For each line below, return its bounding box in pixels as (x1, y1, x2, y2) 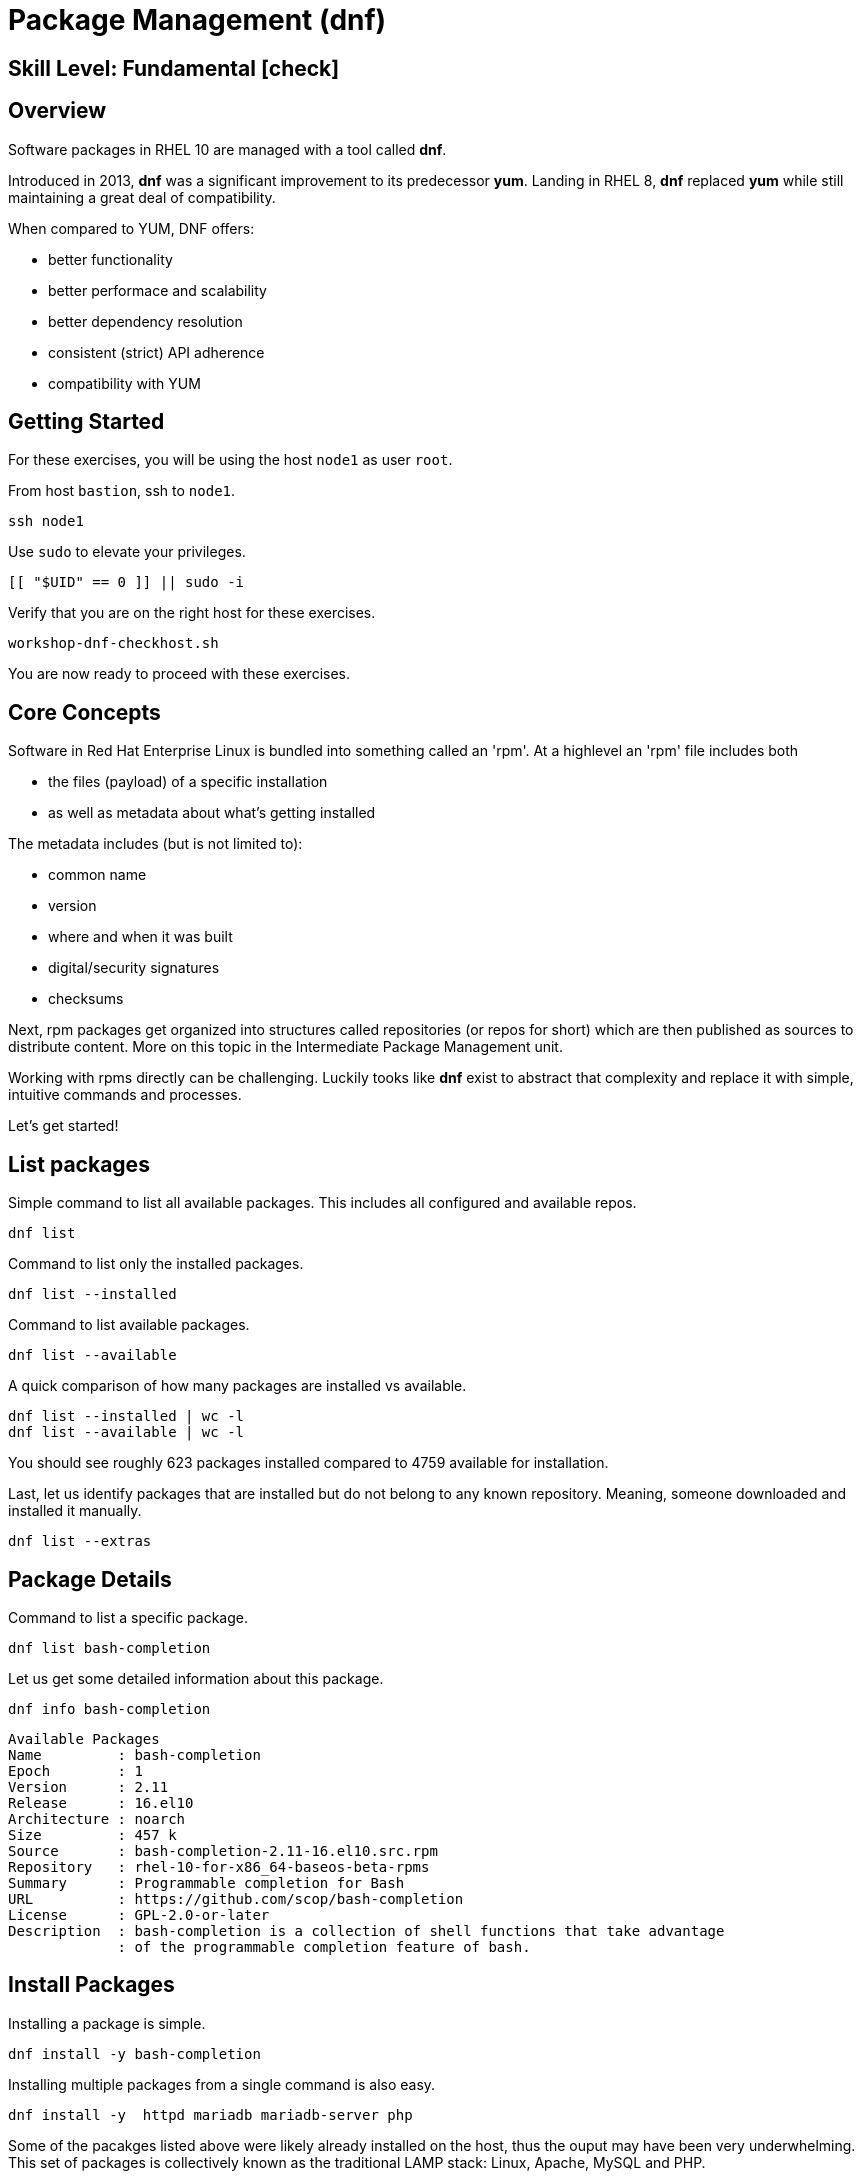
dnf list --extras (8, 1533, 152, 1550)
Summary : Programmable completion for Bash (8, 1874, 405, 1891)
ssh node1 (8, 513, 84, 530)
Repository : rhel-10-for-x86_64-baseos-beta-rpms (8, 1858, 430, 1875)
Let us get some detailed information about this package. (8, 1669, 384, 1687)
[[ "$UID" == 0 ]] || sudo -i (8, 574, 245, 591)
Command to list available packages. (8, 1316, 250, 1334)
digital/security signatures (48, 959, 220, 977)
